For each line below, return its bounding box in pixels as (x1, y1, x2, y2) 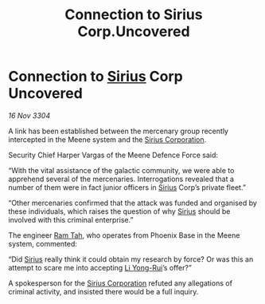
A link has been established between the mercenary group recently (8, 126, 229, 136)
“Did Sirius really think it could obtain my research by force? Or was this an (8, 254, 254, 264)
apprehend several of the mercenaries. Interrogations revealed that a (8, 174, 235, 184)
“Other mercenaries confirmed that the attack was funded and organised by (8, 198, 257, 207)
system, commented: (8, 239, 78, 248)
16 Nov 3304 (8, 110, 50, 120)
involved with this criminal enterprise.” (8, 215, 134, 224)
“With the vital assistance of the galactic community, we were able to (8, 165, 235, 175)
